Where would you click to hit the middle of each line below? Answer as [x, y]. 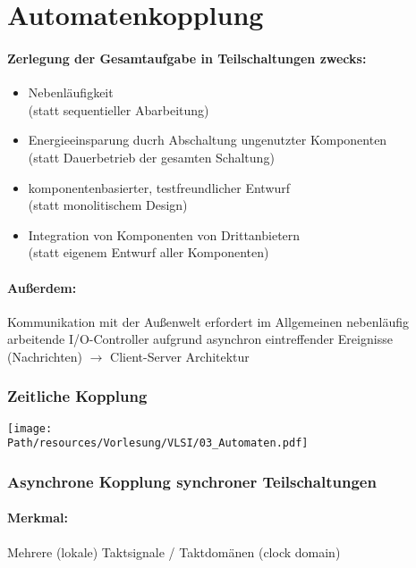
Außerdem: [42, 287]
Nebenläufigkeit [71, 92]
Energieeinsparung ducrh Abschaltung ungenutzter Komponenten [208, 140]
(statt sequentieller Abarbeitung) [119, 109]
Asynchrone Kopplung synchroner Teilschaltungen [192, 481]
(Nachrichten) [45, 356]
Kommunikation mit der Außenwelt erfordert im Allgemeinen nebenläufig [208, 321]
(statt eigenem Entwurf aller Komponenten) [149, 252]
